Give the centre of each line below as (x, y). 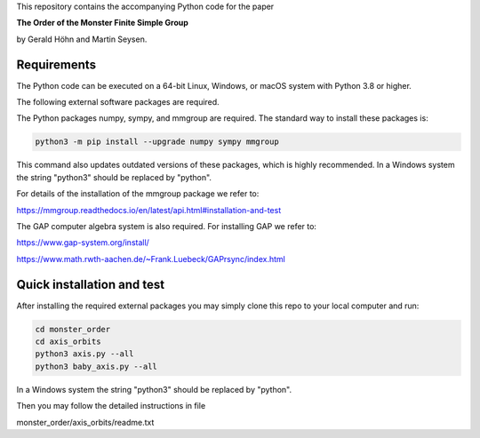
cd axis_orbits (68, 342)
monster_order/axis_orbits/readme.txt (85, 422)
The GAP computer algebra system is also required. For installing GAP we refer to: (167, 226)
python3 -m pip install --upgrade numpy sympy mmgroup (157, 142)
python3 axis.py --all (84, 354)
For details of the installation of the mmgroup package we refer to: (138, 194)
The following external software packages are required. (118, 102)
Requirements (56, 64)
